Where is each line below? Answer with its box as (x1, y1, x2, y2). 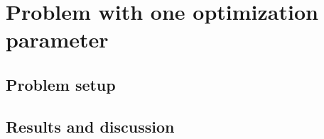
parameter (6, 25, 109, 54)
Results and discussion (6, 115, 175, 137)
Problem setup (6, 73, 116, 95)
